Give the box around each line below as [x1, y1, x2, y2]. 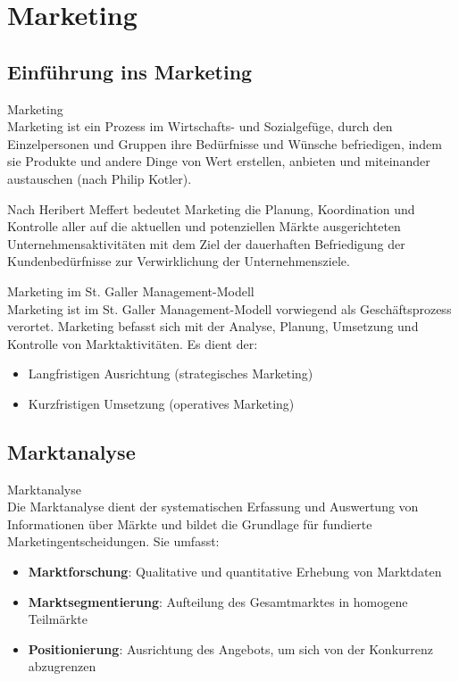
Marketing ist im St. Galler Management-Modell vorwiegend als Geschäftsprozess [7, 299, 452, 318]
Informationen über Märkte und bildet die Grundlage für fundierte [7, 514, 372, 533]
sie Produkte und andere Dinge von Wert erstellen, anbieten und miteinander [7, 152, 430, 170]
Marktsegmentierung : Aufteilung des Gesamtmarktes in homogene [28, 592, 408, 610]
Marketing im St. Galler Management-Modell [7, 281, 255, 300]
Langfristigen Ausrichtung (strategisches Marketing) [28, 364, 313, 383]
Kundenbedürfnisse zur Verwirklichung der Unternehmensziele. [7, 252, 350, 270]
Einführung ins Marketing [7, 57, 253, 85]
